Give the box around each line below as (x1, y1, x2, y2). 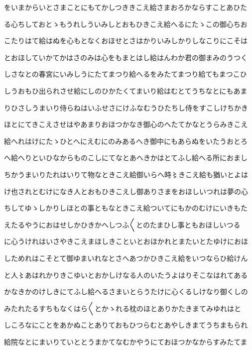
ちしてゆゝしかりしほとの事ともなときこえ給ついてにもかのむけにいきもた (4, 203, 248, 213)
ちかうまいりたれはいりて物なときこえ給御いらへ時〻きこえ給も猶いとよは (4, 169, 248, 179)
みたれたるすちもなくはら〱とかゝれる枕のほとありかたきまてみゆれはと (4, 303, 241, 313)
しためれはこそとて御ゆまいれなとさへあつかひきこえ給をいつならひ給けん (4, 252, 248, 263)
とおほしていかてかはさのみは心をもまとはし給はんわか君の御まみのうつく (4, 52, 248, 62)
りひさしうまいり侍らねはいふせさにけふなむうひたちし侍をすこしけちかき (4, 102, 248, 113)
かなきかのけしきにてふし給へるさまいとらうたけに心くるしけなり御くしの (4, 286, 248, 297)
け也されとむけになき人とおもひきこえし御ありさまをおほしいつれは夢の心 (4, 186, 248, 196)
